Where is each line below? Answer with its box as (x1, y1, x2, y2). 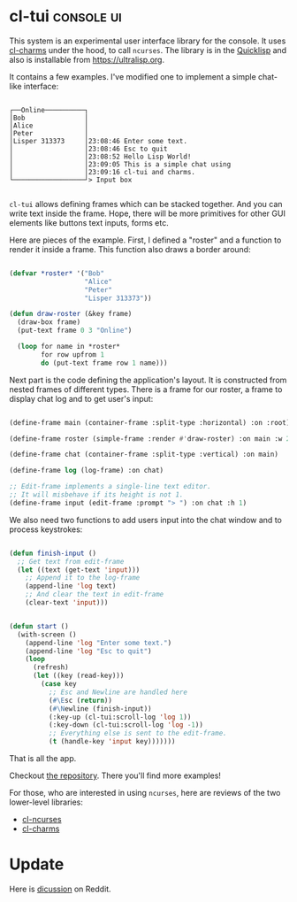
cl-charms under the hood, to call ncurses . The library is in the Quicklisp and (9, 44, 287, 55)
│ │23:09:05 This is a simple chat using (9, 159, 232, 169)
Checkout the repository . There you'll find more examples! (9, 770, 221, 781)
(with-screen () (17, 630, 77, 639)
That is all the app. (9, 753, 77, 764)
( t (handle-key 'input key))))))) (48, 737, 176, 746)
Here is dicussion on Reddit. (9, 883, 112, 894)
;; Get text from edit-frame (17, 557, 125, 566)
